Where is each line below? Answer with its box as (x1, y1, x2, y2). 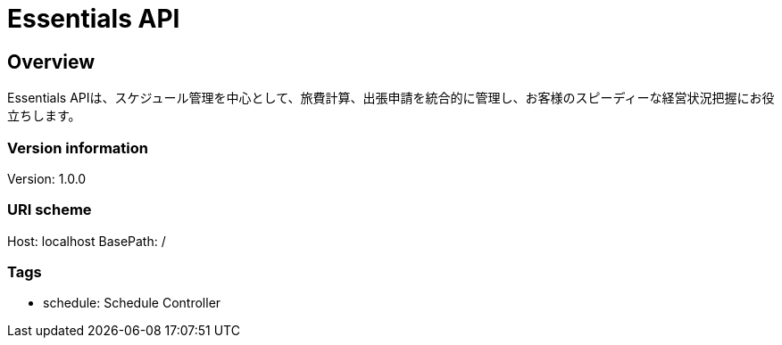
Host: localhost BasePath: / (7, 233, 166, 249)
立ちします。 (7, 108, 81, 124)
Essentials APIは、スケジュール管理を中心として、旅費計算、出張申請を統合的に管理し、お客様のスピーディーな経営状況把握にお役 (7, 90, 775, 106)
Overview (7, 50, 96, 73)
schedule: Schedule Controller (43, 295, 221, 311)
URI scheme (7, 201, 92, 219)
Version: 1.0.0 (7, 170, 87, 186)
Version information (7, 138, 148, 157)
